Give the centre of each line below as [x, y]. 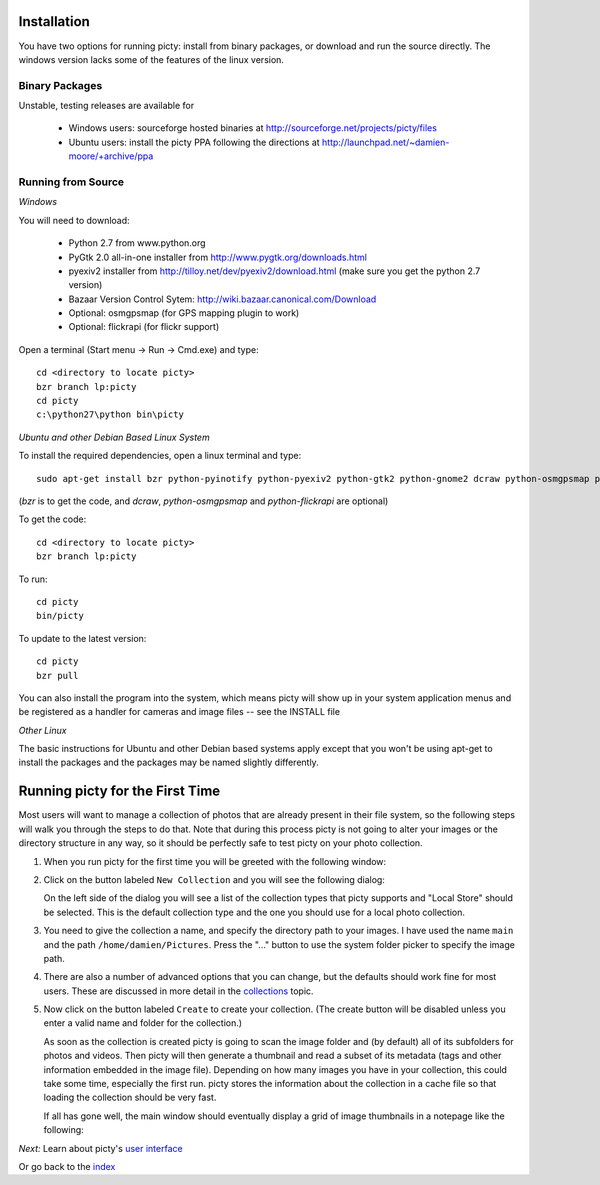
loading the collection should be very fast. [130, 1097]
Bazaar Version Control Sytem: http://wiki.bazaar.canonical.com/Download [222, 299]
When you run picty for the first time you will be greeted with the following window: [215, 861]
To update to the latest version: [82, 638]
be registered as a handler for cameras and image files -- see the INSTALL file [179, 712]
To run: [33, 579]
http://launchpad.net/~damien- [385, 142]
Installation [54, 21]
